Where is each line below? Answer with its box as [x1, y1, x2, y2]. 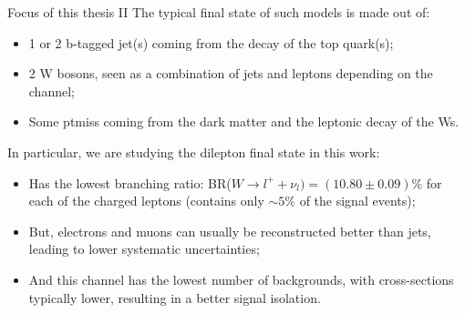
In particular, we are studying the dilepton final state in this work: [7, 142, 380, 161]
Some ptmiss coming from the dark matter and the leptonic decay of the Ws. [28, 112, 460, 131]
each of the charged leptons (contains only [28, 191, 264, 210]
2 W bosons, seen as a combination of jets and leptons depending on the [28, 64, 433, 83]
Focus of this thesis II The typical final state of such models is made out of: [7, 3, 430, 21]
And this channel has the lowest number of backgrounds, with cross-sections [28, 269, 454, 288]
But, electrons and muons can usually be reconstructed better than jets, [28, 221, 431, 240]
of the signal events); [299, 191, 416, 210]
